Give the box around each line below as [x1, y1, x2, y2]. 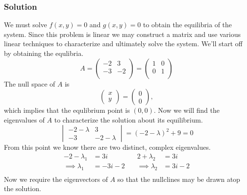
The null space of [4, 78, 56, 89]
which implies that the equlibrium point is [4, 105, 130, 115]
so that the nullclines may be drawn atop [117, 174, 240, 184]
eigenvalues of [4, 114, 45, 124]
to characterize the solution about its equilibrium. [54, 114, 203, 124]
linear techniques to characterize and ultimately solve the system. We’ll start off [4, 38, 243, 49]
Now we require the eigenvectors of [4, 174, 108, 184]
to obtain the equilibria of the [143, 19, 232, 30]
